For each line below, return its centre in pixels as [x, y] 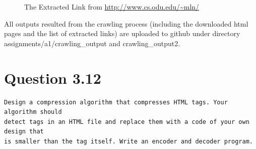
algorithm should [33, 112]
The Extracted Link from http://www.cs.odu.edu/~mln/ [112, 7]
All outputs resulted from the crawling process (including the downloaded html [126, 23]
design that [24, 132]
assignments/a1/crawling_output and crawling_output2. [92, 43]
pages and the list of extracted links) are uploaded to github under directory [122, 33]
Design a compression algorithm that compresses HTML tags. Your [116, 102]
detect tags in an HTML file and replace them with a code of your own [127, 122]
